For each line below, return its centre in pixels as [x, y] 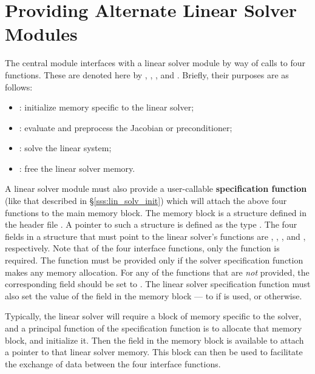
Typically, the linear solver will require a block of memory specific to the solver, [153, 316]
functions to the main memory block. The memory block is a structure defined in [156, 212]
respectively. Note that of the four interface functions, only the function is [142, 248]
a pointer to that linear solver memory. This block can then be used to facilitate [154, 352]
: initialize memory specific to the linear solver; [107, 107]
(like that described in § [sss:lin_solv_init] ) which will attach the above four [146, 201]
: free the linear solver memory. [77, 168]
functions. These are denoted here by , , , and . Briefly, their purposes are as [147, 74]
